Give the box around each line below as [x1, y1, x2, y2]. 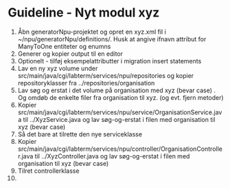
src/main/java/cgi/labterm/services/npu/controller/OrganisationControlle [17, 145, 222, 153]
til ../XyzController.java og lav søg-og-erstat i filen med [34, 152, 190, 160]
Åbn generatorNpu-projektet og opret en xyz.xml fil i [17, 28, 167, 36]
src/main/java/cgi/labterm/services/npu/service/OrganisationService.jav [17, 108, 222, 116]
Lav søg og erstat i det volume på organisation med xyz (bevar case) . [17, 86, 216, 94]
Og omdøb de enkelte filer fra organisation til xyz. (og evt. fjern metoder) [17, 93, 224, 101]
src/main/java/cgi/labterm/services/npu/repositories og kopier [17, 71, 194, 80]
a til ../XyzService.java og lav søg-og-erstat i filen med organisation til [17, 115, 216, 123]
